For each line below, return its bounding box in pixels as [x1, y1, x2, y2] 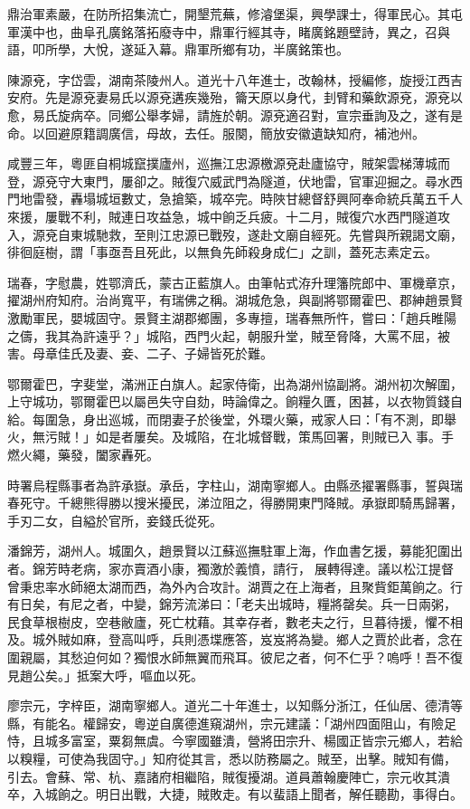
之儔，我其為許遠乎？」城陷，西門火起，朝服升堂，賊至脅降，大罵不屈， [7, 326, 437, 345]
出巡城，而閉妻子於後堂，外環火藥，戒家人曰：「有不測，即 [95, 409, 444, 428]
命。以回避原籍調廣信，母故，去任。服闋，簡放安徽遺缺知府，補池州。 [7, 123, 425, 142]
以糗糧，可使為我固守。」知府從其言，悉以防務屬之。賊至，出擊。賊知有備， [7, 748, 456, 767]
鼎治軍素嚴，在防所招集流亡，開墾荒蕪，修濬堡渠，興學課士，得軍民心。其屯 [7, 5, 463, 23]
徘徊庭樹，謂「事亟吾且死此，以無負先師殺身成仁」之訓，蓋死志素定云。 [7, 243, 437, 262]
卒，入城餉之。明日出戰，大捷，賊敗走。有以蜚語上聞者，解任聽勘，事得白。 [7, 785, 463, 804]
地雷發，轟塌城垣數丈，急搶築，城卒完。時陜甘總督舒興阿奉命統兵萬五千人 [19, 189, 463, 208]
